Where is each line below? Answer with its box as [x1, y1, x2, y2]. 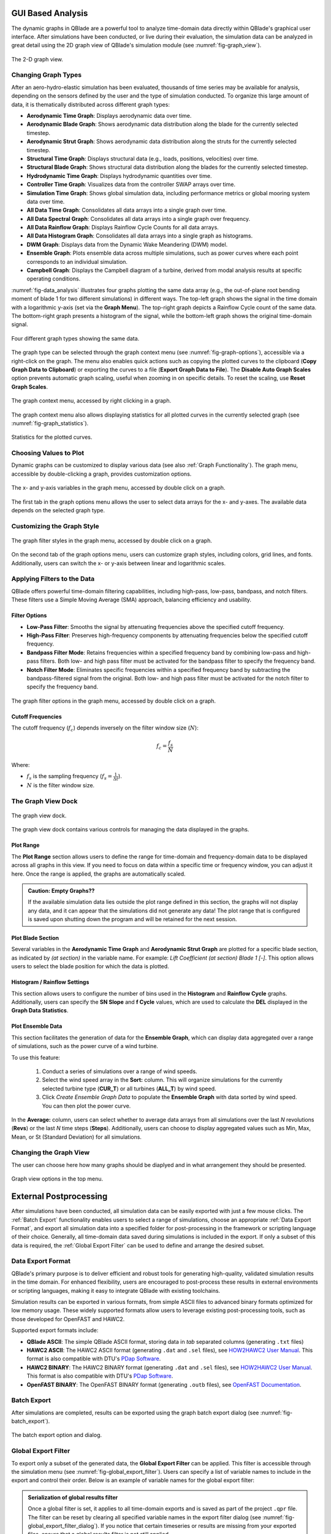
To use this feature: [11, 1054, 61, 1061]
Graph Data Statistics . [11, 1007, 69, 1014]
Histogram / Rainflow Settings [11, 979, 89, 986]
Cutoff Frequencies [11, 712, 62, 720]
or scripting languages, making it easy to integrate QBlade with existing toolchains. [11, 1287, 221, 1294]
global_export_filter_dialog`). [28, 1522, 99, 1529]
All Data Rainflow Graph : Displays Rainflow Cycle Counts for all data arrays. [26, 224, 219, 231]
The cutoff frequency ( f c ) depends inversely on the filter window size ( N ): [11, 724, 199, 733]
